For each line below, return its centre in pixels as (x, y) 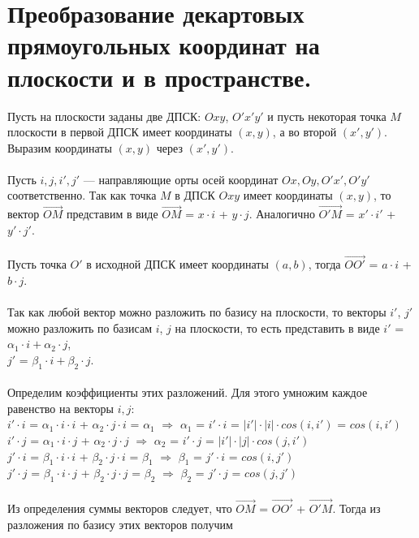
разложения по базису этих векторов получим (120, 524)
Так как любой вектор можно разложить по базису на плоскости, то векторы (197, 312)
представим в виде (112, 214)
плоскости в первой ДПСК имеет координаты (120, 132)
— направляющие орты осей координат (181, 179)
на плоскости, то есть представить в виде (277, 327)
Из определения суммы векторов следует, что (120, 508)
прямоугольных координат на (164, 45)
